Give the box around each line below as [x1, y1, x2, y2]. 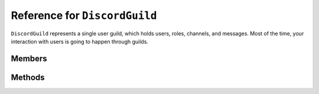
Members [11, 53, 47, 63]
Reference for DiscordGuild [11, 9, 157, 22]
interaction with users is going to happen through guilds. [11, 38, 149, 45]
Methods [11, 72, 45, 82]
